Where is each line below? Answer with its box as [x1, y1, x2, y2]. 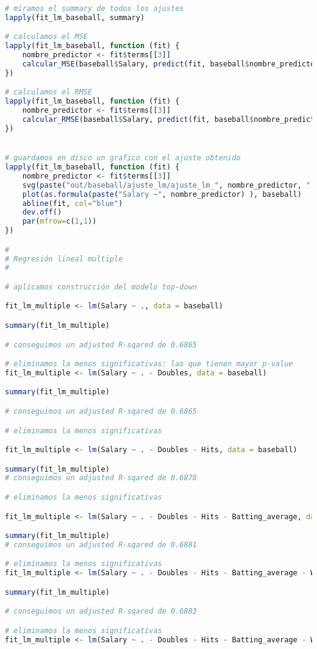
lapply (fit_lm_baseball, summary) [5, 13, 145, 22]
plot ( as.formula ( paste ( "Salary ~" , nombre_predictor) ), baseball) [22, 190, 302, 199]
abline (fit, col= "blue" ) [22, 199, 123, 208]
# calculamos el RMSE [5, 88, 93, 97]
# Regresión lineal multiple [5, 254, 123, 263]
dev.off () [22, 208, 62, 217]
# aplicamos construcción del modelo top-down [5, 282, 197, 291]
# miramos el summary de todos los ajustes [5, 4, 184, 13]
